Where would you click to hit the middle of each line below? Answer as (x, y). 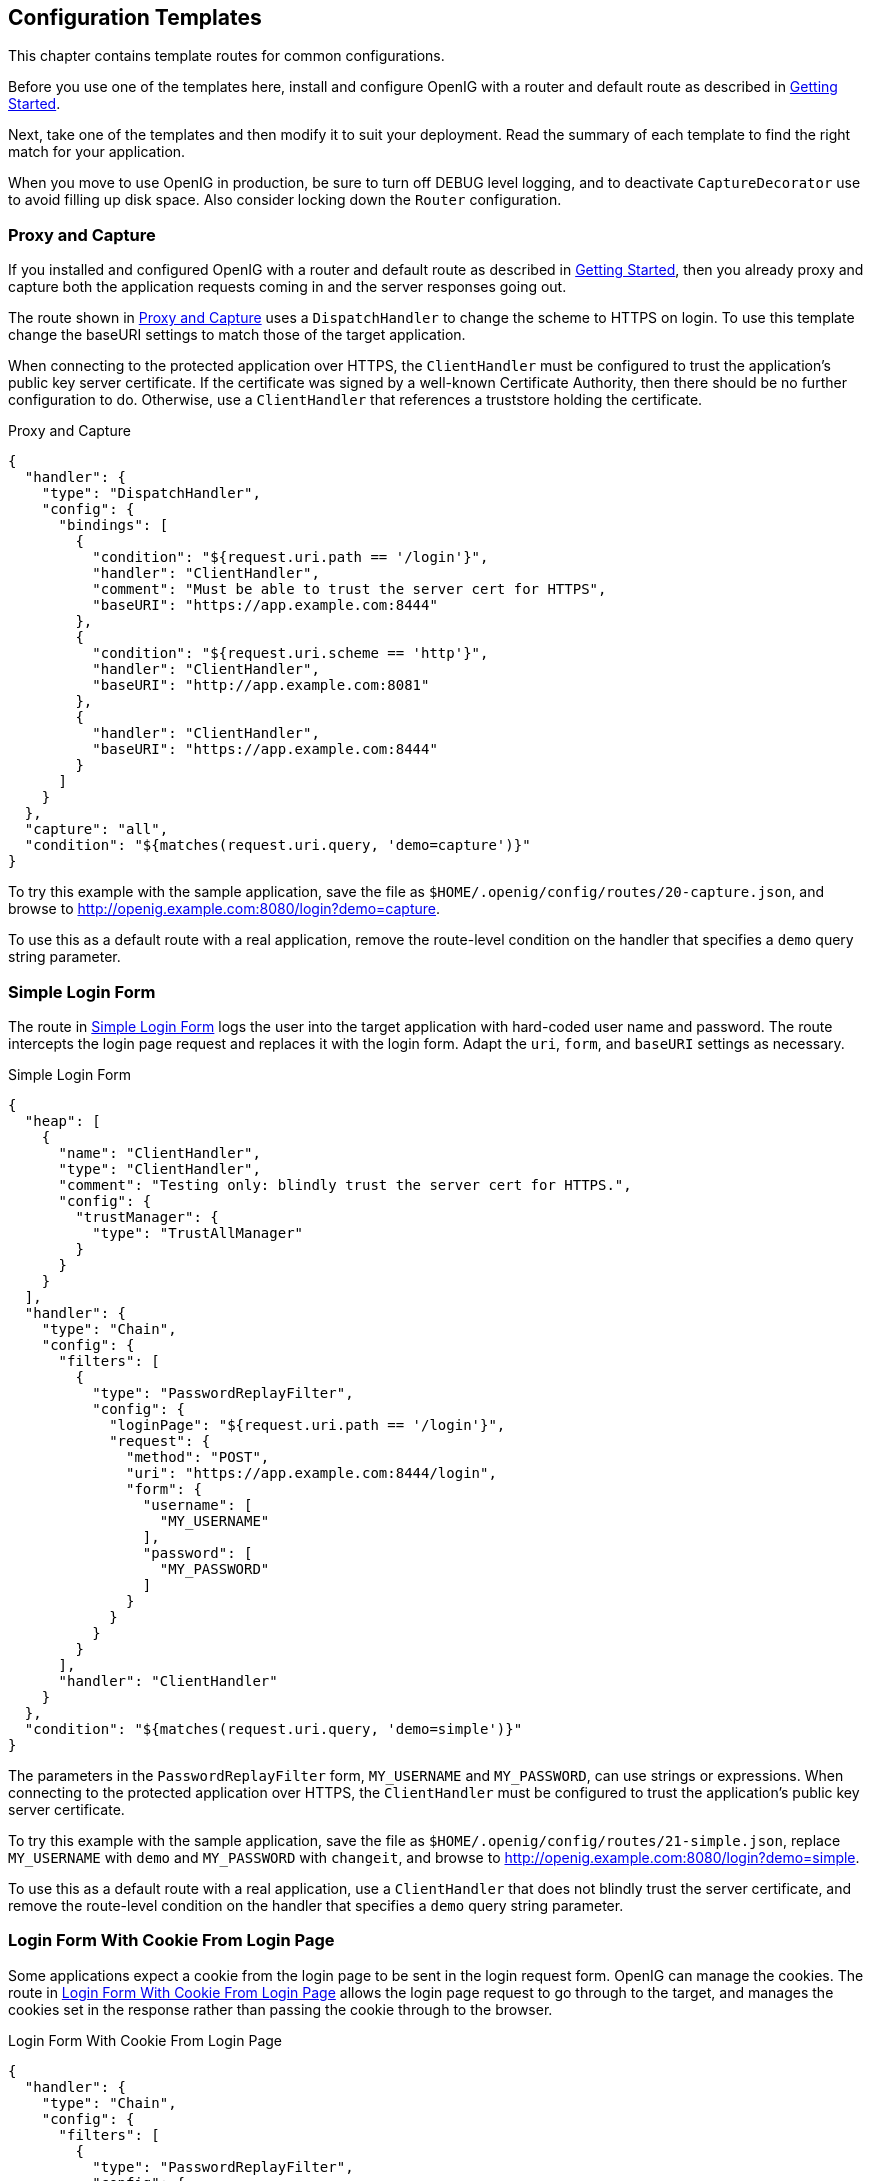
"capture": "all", (96, 829)
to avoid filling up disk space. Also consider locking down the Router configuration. (285, 200)
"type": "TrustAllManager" (198, 1232)
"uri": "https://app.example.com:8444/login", (311, 1472)
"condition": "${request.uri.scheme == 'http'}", (290, 653)
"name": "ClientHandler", (159, 1152)
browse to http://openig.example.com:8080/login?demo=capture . (224, 909)
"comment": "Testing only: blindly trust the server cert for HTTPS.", (345, 1184)
